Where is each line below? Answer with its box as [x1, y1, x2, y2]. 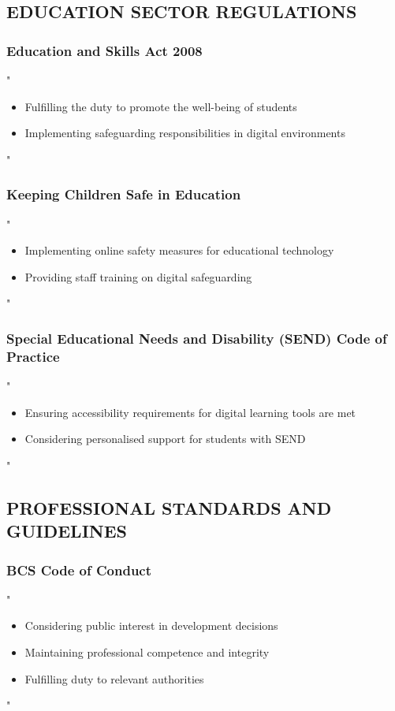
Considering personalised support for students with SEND [24, 430, 306, 447]
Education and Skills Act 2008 [6, 40, 203, 60]
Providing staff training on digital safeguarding [24, 268, 252, 285]
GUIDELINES [6, 519, 128, 543]
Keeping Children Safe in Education [6, 184, 241, 204]
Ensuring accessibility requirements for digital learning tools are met [24, 404, 356, 420]
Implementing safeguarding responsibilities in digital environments [24, 125, 345, 141]
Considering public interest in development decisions [24, 617, 278, 634]
